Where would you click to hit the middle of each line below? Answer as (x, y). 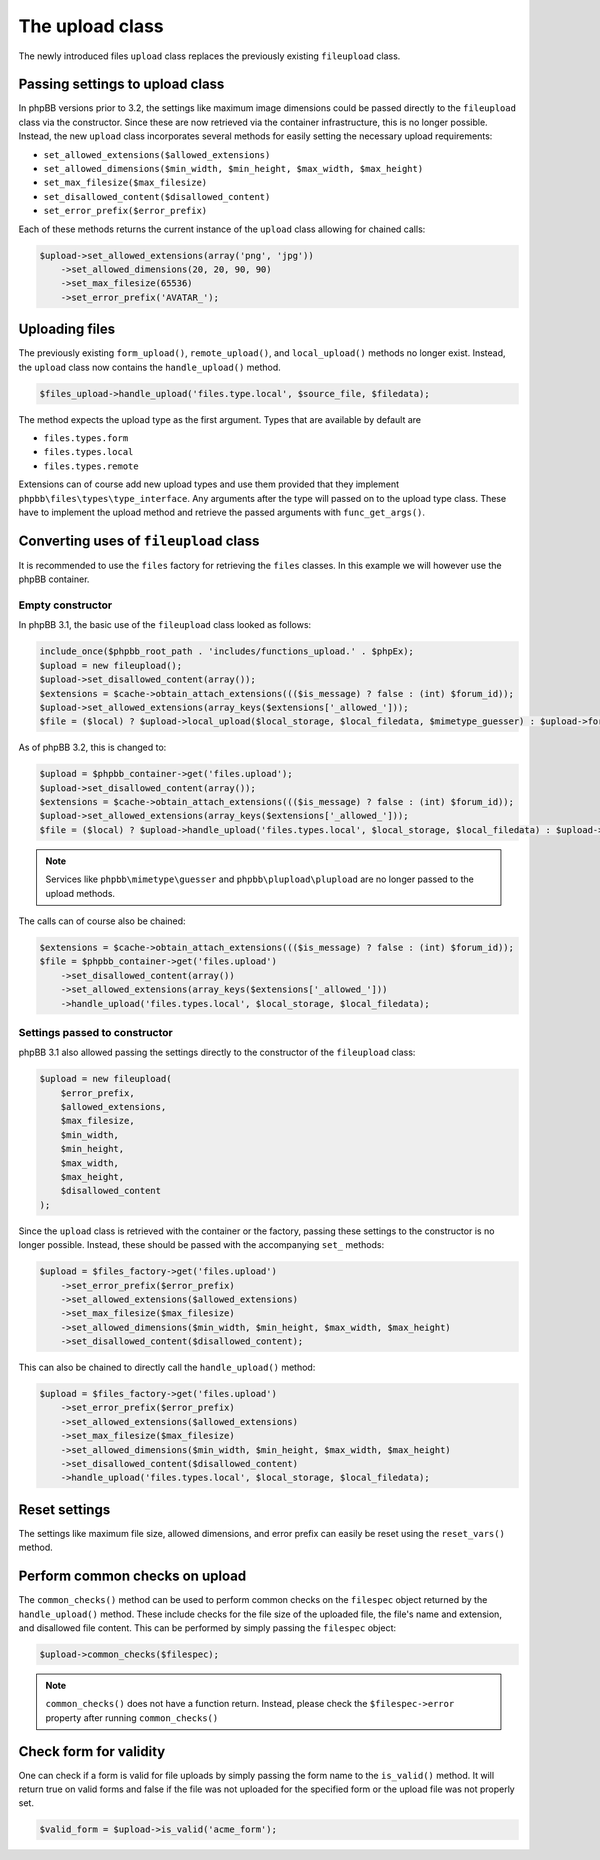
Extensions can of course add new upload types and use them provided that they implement (209, 484)
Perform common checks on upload (132, 1576)
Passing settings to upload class (121, 84)
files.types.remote (91, 466)
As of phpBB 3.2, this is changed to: (92, 747)
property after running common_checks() (132, 1717)
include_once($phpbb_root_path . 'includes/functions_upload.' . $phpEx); (227, 651)
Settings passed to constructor (96, 1032)
